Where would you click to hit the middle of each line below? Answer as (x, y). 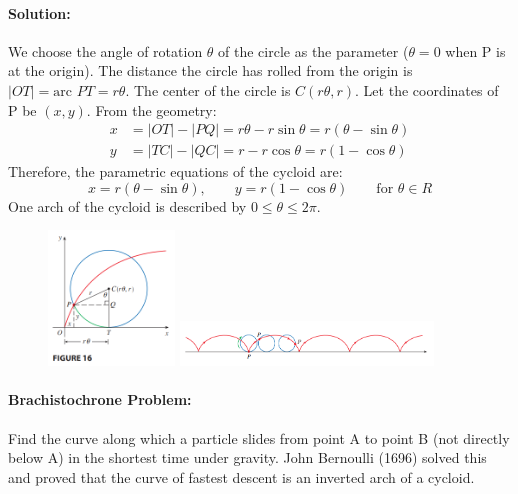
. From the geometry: (151, 109)
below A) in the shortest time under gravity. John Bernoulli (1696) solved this (247, 457)
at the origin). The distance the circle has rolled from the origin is (210, 70)
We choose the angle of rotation (105, 50)
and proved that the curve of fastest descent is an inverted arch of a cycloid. (241, 476)
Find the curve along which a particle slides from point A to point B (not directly (259, 437)
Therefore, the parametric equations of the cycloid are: (175, 171)
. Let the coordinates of (427, 89)
